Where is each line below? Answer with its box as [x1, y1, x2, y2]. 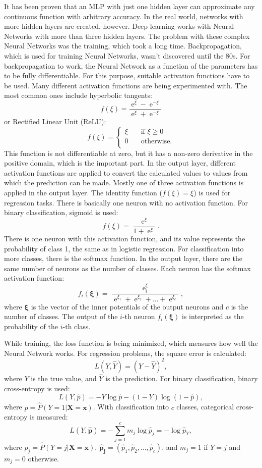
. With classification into [93, 401, 169, 412]
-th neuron [122, 311, 155, 322]
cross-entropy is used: [4, 383, 70, 393]
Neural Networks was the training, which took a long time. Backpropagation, [4, 40, 242, 51]
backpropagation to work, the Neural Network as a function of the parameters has [4, 60, 258, 71]
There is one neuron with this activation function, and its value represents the [4, 233, 245, 243]
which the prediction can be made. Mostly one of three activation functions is [4, 177, 244, 188]
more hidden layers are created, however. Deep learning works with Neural [4, 21, 234, 31]
